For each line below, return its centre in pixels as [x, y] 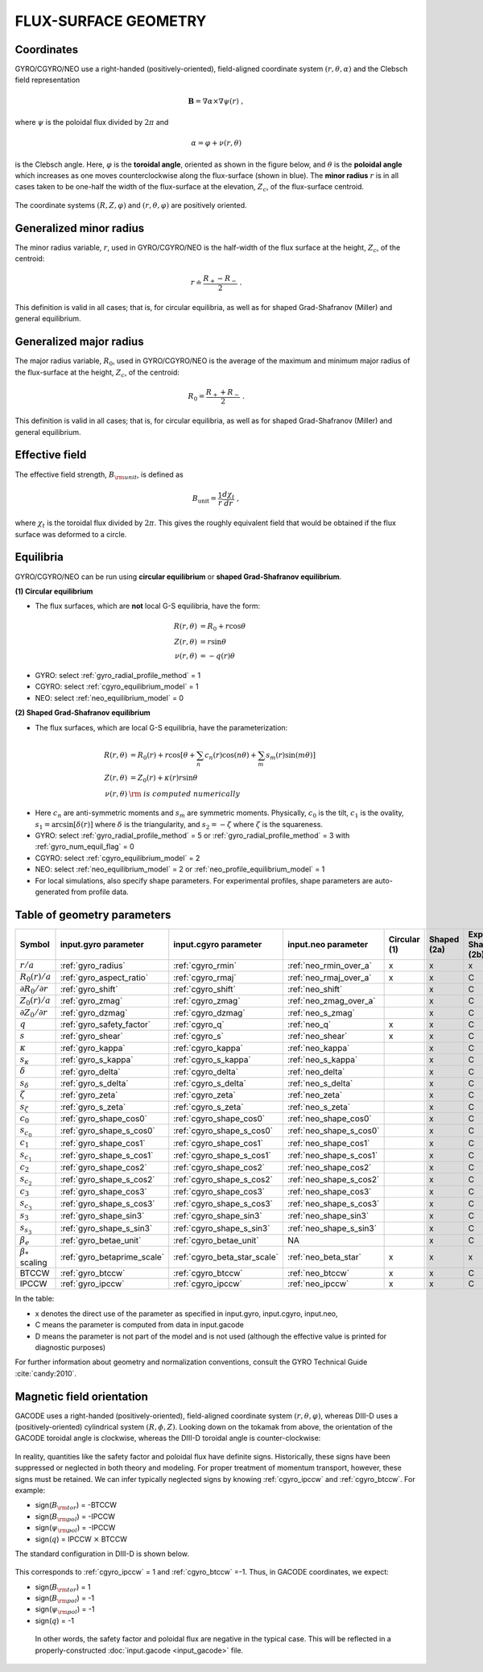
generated [52, 892]
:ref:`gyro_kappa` [93, 1048]
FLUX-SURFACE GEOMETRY [111, 21]
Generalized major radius [79, 342]
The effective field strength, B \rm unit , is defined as [99, 475]
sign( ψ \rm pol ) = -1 [65, 1610]
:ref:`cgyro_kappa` [208, 1048]
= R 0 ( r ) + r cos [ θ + [163, 755]
